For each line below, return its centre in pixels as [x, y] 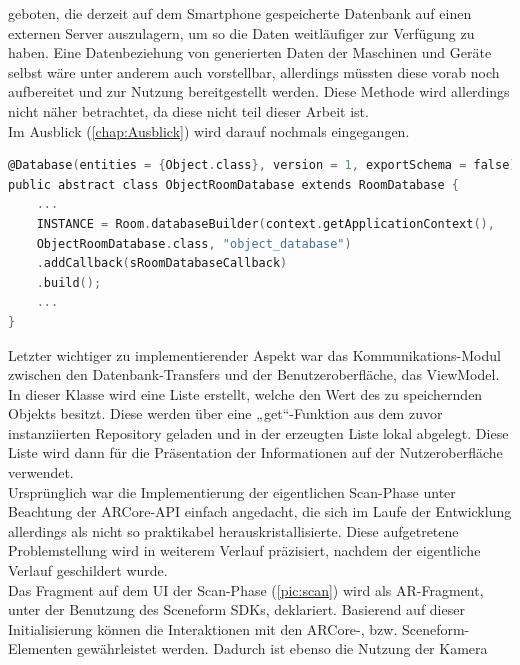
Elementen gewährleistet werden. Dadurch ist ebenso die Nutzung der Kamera [248, 648]
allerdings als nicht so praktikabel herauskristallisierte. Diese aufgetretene [233, 530]
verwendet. [41, 472]
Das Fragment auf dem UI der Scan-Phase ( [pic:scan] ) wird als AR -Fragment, [246, 589]
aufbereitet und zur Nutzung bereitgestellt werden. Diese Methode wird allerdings [259, 91]
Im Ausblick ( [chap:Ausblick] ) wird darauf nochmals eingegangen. [209, 130]
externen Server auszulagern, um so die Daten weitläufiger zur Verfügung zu [241, 32]
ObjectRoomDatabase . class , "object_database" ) [194, 243]
